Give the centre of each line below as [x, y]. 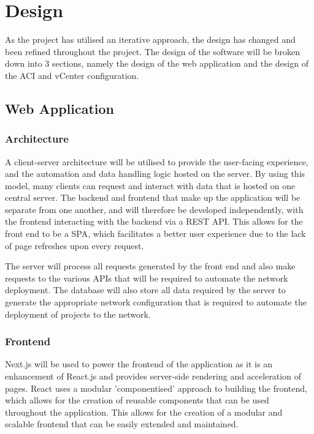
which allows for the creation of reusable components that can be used [137, 400]
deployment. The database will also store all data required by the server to [145, 290]
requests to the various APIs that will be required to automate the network [147, 278]
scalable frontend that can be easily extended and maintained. [122, 424]
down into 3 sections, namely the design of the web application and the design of [157, 63]
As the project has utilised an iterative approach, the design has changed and [150, 39]
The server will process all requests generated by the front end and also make [150, 266]
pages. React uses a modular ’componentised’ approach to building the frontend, [156, 388]
